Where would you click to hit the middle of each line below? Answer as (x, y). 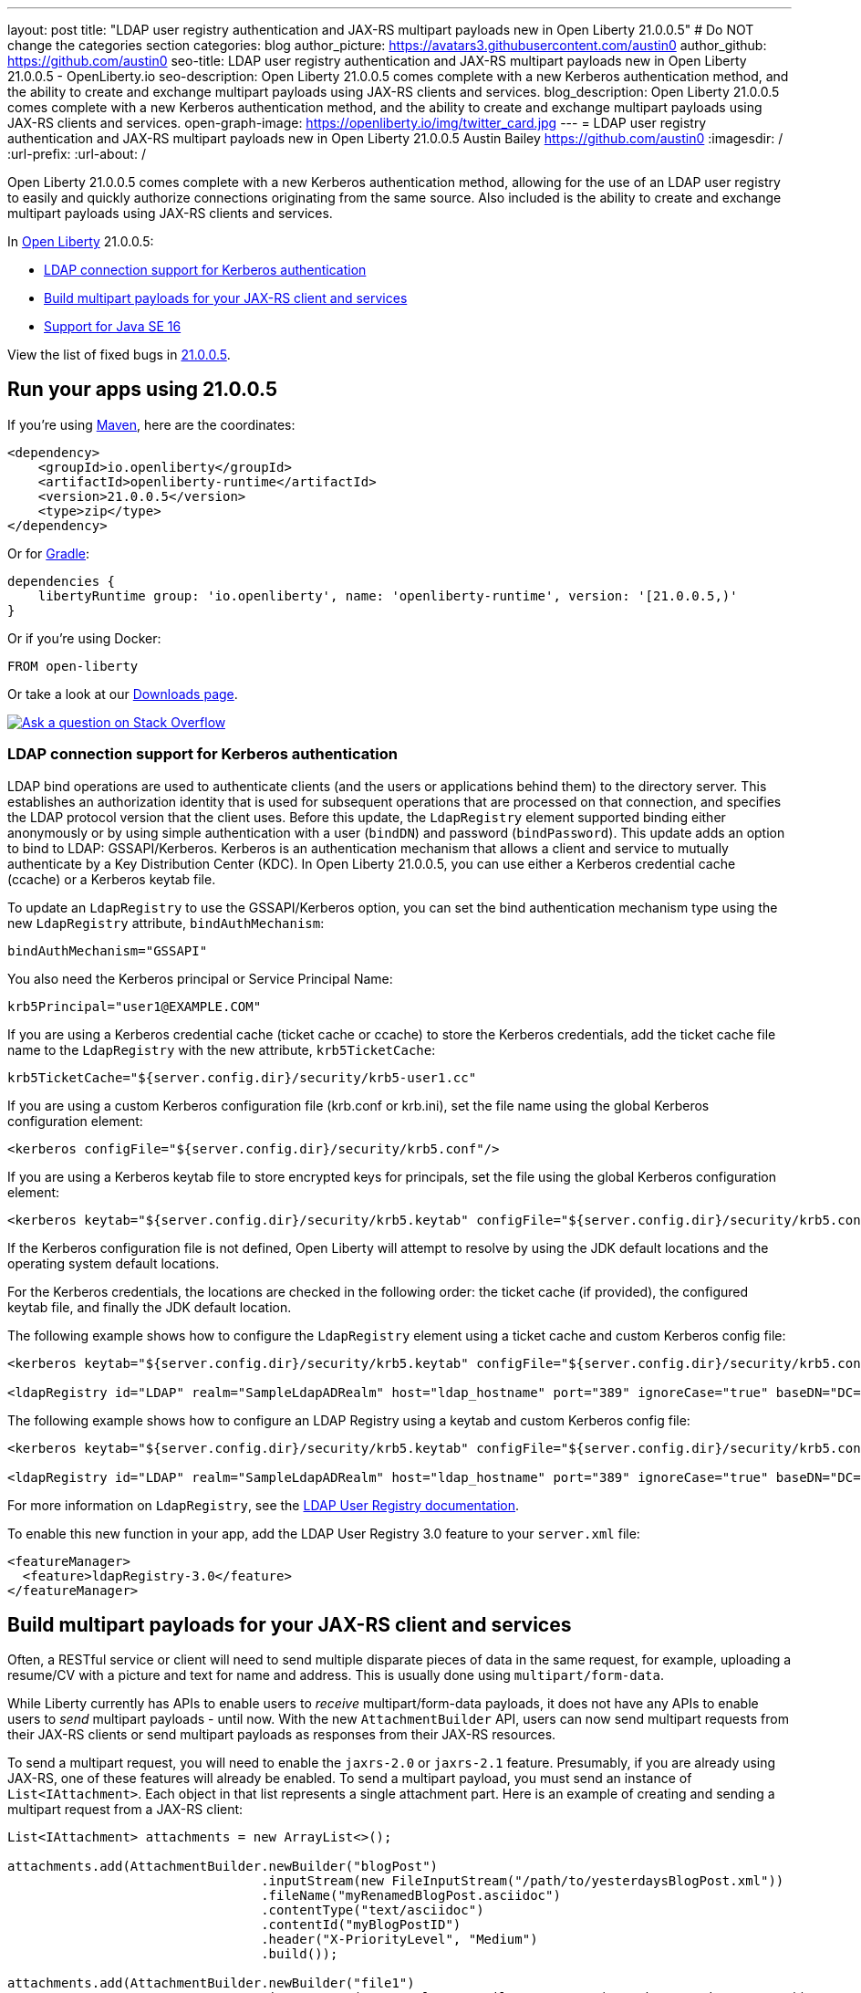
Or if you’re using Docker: (84, 638)
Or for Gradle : (49, 553)
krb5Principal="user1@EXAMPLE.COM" (135, 1006)
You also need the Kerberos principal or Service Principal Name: (200, 978)
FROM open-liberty (73, 666)
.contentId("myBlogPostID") (361, 1925)
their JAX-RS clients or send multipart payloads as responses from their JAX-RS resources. (282, 1735)
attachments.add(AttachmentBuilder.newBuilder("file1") (211, 1983)
